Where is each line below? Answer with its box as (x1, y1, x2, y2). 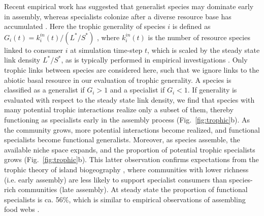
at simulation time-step (70, 44, 143, 55)
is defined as (172, 21, 211, 32)
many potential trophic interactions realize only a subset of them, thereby (4, 104, 234, 115)
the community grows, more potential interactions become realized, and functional (4, 124, 260, 135)
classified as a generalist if (4, 84, 85, 95)
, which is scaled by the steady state (147, 44, 260, 55)
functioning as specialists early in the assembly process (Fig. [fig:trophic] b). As (4, 114, 250, 125)
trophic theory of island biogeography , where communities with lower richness (4, 164, 249, 174)
